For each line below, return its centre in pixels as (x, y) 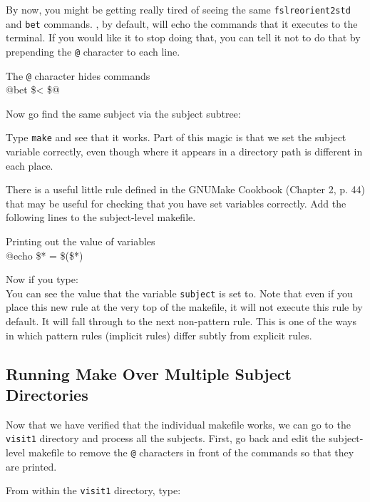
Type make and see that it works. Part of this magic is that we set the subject (176, 137)
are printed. (31, 466)
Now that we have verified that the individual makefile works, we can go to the (178, 424)
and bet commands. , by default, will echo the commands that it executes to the (182, 23)
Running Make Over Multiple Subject (149, 373)
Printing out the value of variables (81, 241)
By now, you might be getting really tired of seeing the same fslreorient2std (178, 9)
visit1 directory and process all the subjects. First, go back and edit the (166, 438)
